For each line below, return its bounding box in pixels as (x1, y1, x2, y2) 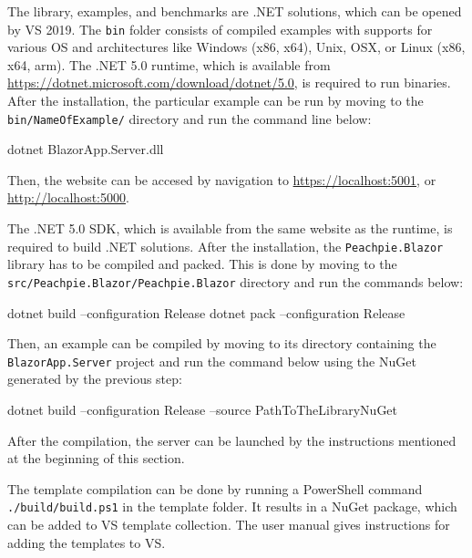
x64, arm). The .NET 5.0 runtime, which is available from (7, 55, 331, 74)
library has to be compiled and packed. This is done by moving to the (7, 254, 397, 274)
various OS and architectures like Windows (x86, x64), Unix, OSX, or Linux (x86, (7, 37, 466, 57)
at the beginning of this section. (7, 449, 185, 468)
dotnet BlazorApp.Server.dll (7, 139, 164, 159)
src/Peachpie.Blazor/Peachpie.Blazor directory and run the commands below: (7, 272, 464, 291)
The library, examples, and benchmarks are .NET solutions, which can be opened (7, 2, 462, 20)
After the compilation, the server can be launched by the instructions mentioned (7, 430, 457, 449)
